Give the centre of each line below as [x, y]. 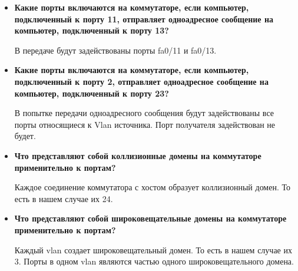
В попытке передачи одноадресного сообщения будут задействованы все [144, 113]
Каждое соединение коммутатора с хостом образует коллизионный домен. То [152, 187]
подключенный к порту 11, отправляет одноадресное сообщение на [144, 19]
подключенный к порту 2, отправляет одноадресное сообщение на [141, 81]
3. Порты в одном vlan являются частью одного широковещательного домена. [154, 261]
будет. [25, 136]
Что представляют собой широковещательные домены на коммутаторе [150, 218]
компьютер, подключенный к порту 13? [92, 30]
